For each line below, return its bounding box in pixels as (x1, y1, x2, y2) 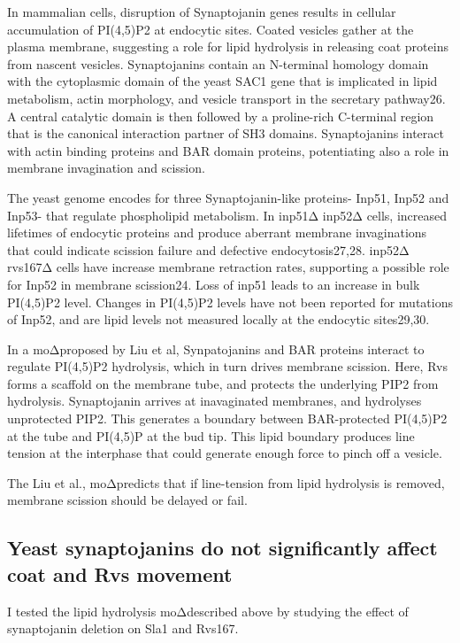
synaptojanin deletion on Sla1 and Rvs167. (7, 619, 239, 638)
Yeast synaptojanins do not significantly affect (7, 534, 438, 562)
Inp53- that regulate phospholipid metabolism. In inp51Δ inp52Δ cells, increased (7, 205, 448, 224)
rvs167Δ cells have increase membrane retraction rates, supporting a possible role (7, 258, 449, 276)
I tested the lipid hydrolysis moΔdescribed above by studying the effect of (7, 601, 409, 620)
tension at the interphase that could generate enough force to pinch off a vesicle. (7, 444, 442, 462)
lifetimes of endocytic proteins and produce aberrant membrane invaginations (7, 223, 427, 242)
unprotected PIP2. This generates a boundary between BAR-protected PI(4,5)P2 (7, 409, 448, 428)
